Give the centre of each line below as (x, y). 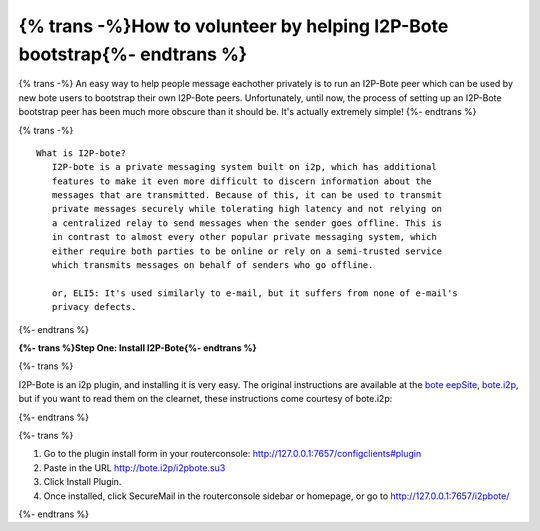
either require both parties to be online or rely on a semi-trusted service (247, 251)
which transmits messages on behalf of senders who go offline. (212, 265)
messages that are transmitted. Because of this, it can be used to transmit (247, 195)
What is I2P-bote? (81, 153)
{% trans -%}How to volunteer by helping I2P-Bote (233, 26)
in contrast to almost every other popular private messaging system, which (244, 237)
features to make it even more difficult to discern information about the (241, 181)
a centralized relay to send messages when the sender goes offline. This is (247, 223)
